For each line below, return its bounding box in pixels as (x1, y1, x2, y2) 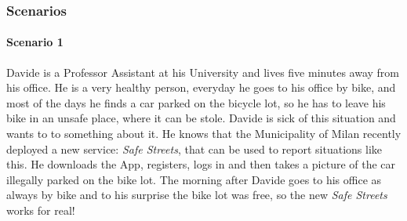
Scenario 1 (6, 34, 64, 50)
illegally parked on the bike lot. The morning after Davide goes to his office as (6, 171, 382, 187)
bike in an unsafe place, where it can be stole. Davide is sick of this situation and (6, 110, 396, 126)
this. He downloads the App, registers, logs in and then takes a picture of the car (6, 156, 396, 172)
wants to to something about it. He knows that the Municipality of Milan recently (6, 125, 402, 142)
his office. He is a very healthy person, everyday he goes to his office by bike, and (6, 79, 396, 96)
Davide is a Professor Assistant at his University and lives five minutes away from (6, 63, 399, 80)
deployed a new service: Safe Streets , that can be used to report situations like (6, 140, 382, 157)
